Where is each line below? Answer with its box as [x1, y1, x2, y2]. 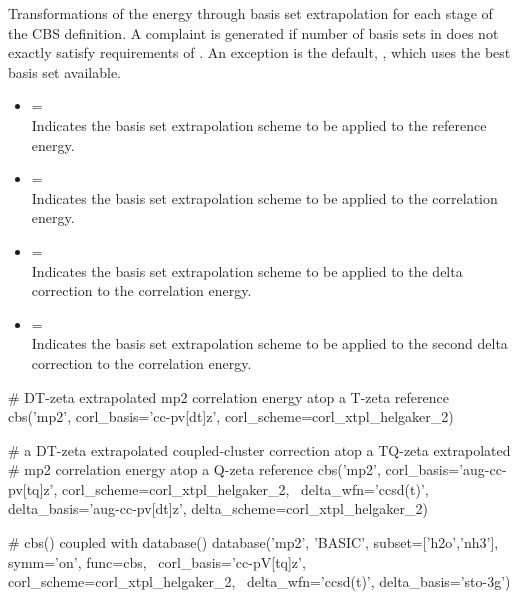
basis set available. [8, 61, 121, 82]
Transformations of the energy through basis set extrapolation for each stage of [8, 3, 493, 23]
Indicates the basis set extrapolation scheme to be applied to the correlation [31, 187, 498, 208]
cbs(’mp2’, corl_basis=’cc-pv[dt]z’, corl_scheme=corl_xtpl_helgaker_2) [8, 406, 454, 427]
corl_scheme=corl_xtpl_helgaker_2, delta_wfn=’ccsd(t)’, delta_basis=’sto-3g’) [8, 571, 511, 592]
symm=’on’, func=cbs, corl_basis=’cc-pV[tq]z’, [8, 551, 306, 572]
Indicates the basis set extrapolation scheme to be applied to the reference [31, 114, 487, 135]
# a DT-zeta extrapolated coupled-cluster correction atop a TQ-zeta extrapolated [8, 439, 511, 460]
